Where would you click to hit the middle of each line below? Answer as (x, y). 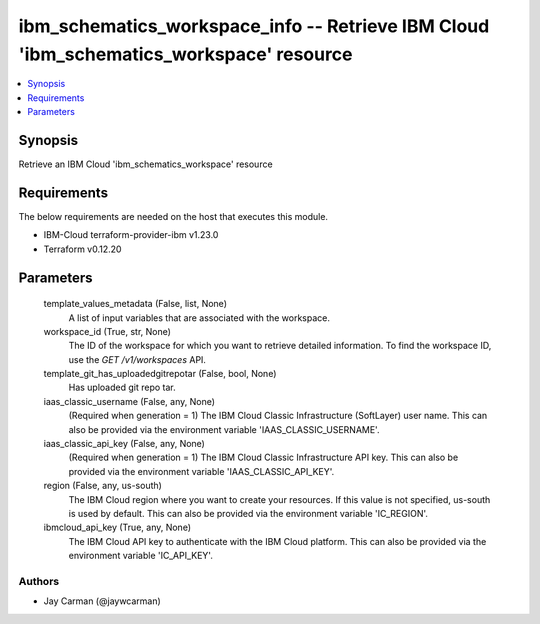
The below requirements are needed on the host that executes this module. (173, 216)
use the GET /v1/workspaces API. (137, 359)
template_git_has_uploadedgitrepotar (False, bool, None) (160, 374)
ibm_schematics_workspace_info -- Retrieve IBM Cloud (254, 26)
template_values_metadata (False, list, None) (135, 304)
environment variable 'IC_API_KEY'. (141, 556)
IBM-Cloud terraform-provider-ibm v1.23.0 (131, 235)
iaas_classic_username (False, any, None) (129, 401)
